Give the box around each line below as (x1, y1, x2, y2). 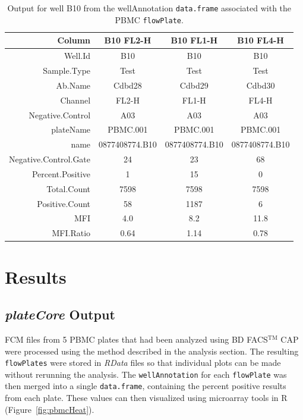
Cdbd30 (246, 79, 275, 91)
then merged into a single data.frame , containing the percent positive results (5, 380, 286, 392)
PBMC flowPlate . (115, 13, 184, 26)
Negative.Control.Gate (9, 153, 91, 165)
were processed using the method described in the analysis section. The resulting (5, 344, 299, 357)
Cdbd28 (113, 79, 142, 91)
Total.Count (46, 182, 91, 195)
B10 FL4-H (237, 34, 284, 46)
